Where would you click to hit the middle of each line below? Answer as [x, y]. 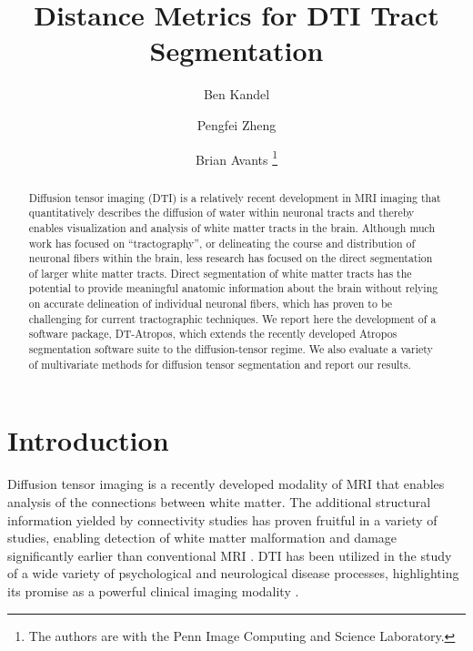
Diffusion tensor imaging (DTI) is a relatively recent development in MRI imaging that [235, 197]
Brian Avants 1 [236, 158]
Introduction [88, 440]
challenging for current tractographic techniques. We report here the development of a [232, 318]
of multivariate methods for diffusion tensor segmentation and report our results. [220, 364]
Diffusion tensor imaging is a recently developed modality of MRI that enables [226, 484]
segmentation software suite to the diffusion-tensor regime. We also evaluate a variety [231, 349]
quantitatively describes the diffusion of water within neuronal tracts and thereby [221, 213]
